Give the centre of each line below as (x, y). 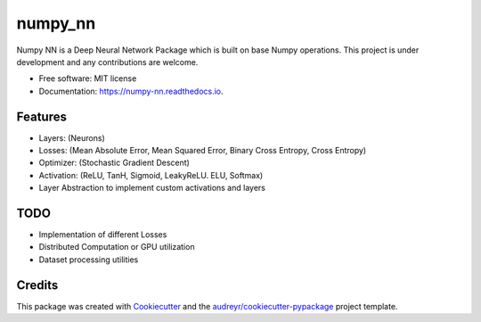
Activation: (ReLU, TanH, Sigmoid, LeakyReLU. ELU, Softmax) (151, 175)
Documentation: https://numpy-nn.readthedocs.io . (131, 91)
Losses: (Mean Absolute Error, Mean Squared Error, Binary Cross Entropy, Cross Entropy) (203, 151)
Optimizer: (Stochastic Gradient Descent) (114, 163)
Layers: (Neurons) (72, 137)
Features (41, 116)
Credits (37, 285)
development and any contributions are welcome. (107, 62)
